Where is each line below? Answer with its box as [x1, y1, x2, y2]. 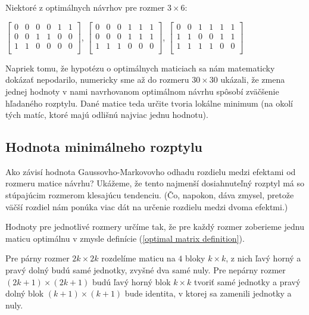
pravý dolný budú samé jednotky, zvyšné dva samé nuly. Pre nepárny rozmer [5, 264, 286, 276]
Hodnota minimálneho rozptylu [5, 138, 203, 156]
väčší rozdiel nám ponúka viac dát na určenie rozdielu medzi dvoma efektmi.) [5, 200, 288, 213]
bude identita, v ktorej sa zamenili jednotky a [124, 287, 292, 300]
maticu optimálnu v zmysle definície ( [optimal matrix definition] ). [5, 232, 245, 244]
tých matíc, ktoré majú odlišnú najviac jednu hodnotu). [5, 108, 208, 121]
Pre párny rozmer [5, 252, 70, 264]
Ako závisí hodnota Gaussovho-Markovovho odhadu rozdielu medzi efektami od [5, 165, 296, 177]
